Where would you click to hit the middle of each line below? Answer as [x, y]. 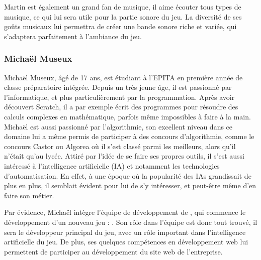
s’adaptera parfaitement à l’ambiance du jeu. [73, 36]
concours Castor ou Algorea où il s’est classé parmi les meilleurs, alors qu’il [120, 146]
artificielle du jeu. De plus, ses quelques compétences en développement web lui [126, 242]
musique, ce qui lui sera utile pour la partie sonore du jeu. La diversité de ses [123, 16]
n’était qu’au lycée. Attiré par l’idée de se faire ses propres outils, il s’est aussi [124, 156]
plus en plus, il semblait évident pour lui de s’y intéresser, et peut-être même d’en [130, 185]
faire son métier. [29, 195]
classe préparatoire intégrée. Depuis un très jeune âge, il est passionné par [118, 87]
